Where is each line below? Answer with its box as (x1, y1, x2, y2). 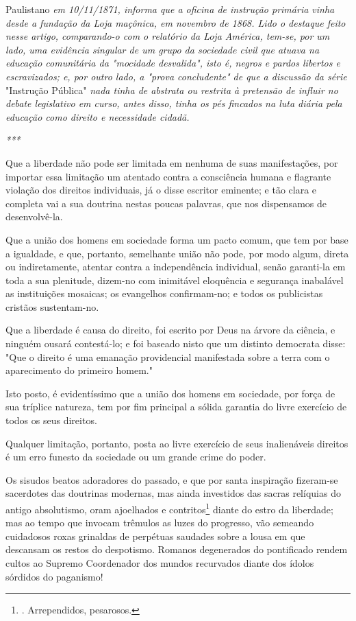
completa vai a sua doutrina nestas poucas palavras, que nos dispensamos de (5, 196, 327, 210)
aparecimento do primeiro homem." (5, 363, 153, 377)
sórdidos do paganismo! (5, 569, 103, 583)
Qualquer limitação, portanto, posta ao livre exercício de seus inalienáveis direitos (5, 436, 348, 450)
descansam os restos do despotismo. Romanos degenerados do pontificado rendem (5, 542, 348, 556)
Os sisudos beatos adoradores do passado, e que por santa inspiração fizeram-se (5, 472, 338, 487)
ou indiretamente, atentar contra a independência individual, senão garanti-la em (5, 259, 346, 274)
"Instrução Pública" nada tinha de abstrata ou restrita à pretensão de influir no (5, 82, 338, 97)
